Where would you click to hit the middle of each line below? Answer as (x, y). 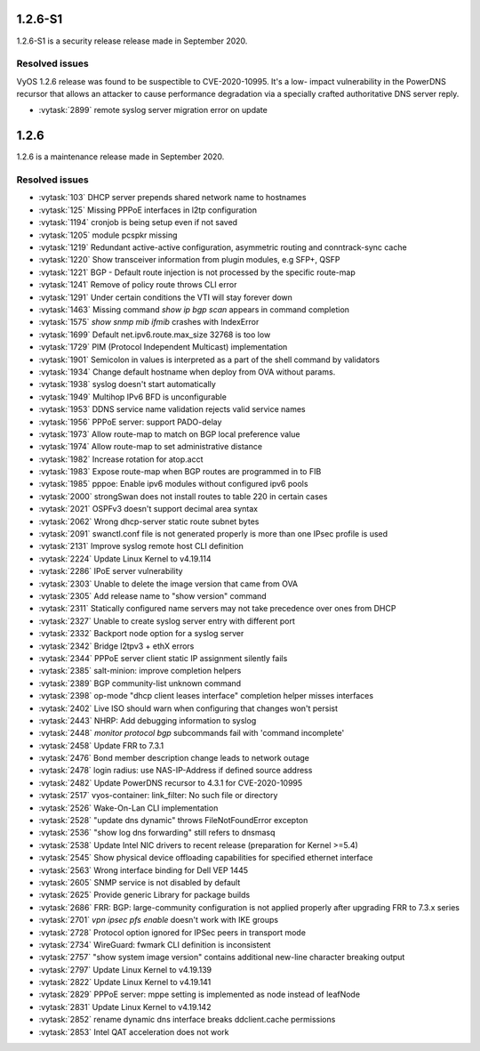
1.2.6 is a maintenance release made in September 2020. (120, 157)
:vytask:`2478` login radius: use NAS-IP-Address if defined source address (176, 771)
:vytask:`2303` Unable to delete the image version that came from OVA (168, 584)
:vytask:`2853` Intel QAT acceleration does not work (134, 1031)
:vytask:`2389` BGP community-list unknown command (140, 683)
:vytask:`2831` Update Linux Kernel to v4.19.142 (125, 1007)
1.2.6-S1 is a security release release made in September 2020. (132, 41)
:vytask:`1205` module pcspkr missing (108, 235)
